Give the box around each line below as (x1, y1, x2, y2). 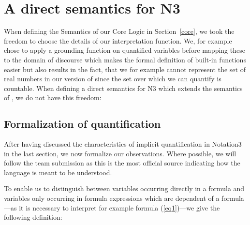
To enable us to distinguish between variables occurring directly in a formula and (4, 183, 245, 194)
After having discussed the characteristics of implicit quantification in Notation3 (4, 139, 242, 149)
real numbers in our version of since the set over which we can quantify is (4, 74, 221, 84)
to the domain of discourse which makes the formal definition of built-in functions (4, 54, 246, 64)
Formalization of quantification (4, 116, 161, 131)
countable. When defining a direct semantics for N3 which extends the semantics (4, 83, 243, 93)
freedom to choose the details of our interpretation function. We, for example (4, 35, 232, 45)
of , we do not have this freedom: (4, 92, 102, 103)
